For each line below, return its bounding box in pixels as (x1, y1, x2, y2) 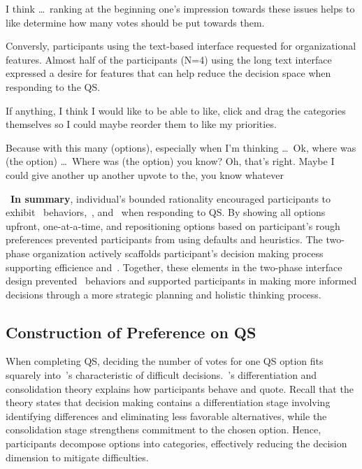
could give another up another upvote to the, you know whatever (6, 167, 284, 182)
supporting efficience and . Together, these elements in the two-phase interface (6, 259, 342, 274)
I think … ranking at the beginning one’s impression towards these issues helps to (6, 1, 355, 15)
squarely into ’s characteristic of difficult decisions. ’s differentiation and (6, 368, 317, 382)
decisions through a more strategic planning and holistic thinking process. (6, 287, 321, 301)
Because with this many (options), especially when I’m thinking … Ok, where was (6, 140, 356, 154)
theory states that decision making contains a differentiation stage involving (6, 395, 331, 410)
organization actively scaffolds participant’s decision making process (32, 245, 324, 260)
